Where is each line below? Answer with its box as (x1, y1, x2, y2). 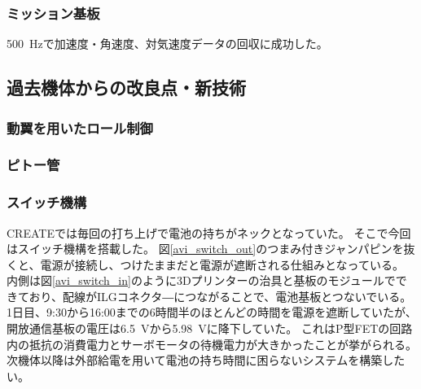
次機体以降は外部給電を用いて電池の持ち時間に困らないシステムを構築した (7, 352, 406, 369)
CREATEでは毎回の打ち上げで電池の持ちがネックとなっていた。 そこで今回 (7, 224, 411, 241)
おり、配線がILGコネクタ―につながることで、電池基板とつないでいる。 (29, 287, 412, 304)
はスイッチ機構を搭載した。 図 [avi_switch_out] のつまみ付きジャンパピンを (7, 240, 404, 257)
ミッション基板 (7, 2, 100, 23)
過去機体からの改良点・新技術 (7, 75, 246, 100)
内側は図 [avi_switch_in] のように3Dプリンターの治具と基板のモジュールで (7, 272, 396, 289)
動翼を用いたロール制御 (7, 117, 153, 138)
